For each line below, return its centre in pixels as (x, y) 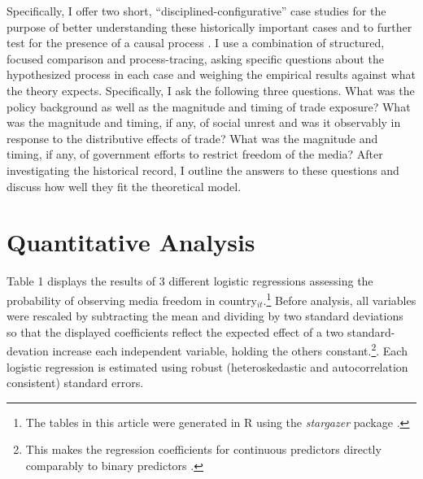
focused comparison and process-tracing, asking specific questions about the (195, 58)
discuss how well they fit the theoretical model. (124, 186)
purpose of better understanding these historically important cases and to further (209, 26)
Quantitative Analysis (131, 242)
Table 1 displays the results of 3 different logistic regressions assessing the (190, 281)
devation (28, 350)
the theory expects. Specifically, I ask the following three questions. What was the (211, 90)
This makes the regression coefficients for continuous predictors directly (203, 449)
